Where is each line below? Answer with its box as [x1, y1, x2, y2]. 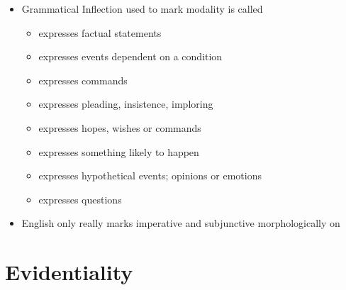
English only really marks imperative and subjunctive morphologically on [21, 216, 340, 230]
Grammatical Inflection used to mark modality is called [21, 1, 263, 16]
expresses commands [38, 72, 128, 87]
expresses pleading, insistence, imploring [38, 96, 213, 111]
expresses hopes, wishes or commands [38, 120, 201, 135]
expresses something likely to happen [38, 144, 199, 159]
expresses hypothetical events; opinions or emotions [38, 168, 262, 183]
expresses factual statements [38, 25, 162, 40]
